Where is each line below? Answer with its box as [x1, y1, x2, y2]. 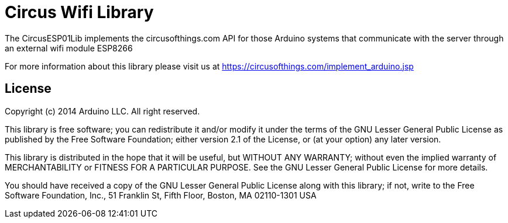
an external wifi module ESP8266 [5, 43, 133, 53]
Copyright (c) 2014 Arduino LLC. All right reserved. [5, 106, 200, 116]
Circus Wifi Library [5, 2, 154, 22]
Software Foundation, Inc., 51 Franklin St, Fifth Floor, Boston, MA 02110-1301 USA [5, 190, 317, 200]
